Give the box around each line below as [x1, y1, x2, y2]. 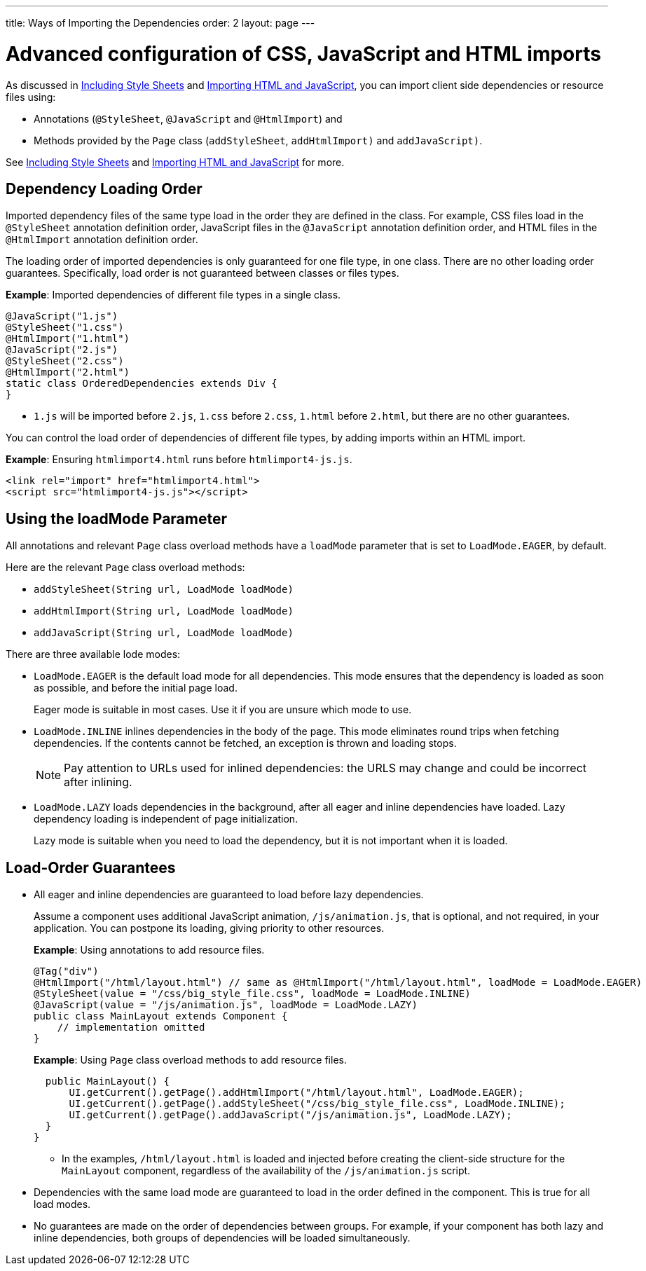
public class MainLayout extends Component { [34, 1010, 288, 1022]
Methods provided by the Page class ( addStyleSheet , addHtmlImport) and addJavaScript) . [34, 134, 483, 146]
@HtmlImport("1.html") [6, 333, 130, 345]
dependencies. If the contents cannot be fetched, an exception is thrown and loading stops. [34, 737, 457, 750]
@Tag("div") [34, 966, 99, 977]
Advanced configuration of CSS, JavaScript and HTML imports [6, 41, 601, 66]
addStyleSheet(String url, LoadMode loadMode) [34, 584, 294, 596]
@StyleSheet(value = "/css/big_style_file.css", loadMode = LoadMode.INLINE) [34, 988, 471, 1000]
